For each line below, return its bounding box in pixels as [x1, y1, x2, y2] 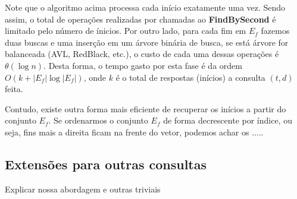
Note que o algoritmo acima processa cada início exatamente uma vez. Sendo [5, 1, 286, 13]
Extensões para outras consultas [5, 154, 207, 173]
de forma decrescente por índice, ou [163, 114, 292, 127]
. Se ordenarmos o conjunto [48, 114, 148, 127]
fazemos [261, 24, 290, 37]
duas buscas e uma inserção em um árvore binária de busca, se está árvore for [5, 36, 289, 48]
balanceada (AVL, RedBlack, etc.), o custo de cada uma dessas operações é [5, 48, 279, 60]
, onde [83, 71, 107, 83]
